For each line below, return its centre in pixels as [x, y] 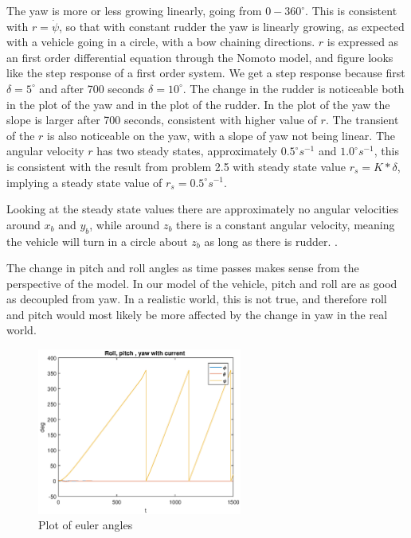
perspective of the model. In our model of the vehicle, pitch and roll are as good [202, 283]
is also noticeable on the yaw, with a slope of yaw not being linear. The [221, 135]
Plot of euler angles [86, 525]
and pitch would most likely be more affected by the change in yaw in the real [197, 314]
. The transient [362, 120]
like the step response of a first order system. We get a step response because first [206, 73]
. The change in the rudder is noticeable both [294, 88]
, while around [125, 224]
